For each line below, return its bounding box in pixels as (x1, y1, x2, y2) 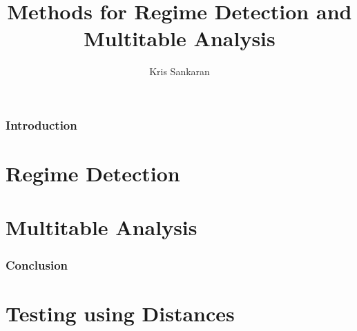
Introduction (6, 116, 77, 133)
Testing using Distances (6, 299, 235, 327)
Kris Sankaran (149, 64, 210, 79)
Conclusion (6, 256, 68, 273)
